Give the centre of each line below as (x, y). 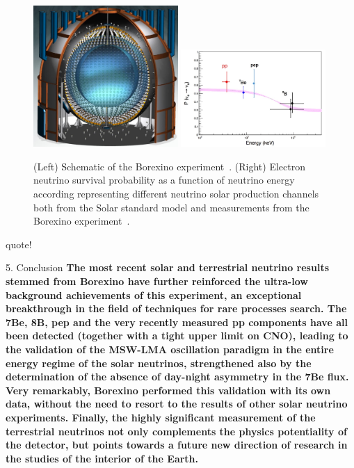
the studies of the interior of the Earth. (102, 458)
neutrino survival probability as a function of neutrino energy (164, 180)
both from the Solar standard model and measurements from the (171, 207)
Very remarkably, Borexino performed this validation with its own (168, 390)
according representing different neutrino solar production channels (176, 194)
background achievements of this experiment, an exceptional (154, 294)
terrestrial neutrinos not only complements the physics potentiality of (176, 431)
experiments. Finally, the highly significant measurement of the (161, 417)
